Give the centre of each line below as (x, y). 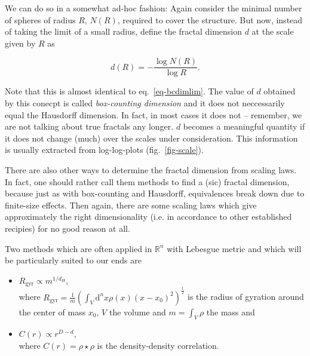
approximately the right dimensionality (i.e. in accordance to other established (148, 217)
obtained (280, 91)
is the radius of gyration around (246, 297)
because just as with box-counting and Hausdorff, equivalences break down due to (155, 193)
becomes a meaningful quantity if (244, 126)
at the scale (273, 31)
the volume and (137, 311)
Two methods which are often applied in (79, 248)
